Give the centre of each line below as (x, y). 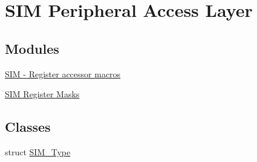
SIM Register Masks (42, 94)
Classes (28, 127)
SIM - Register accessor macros (63, 73)
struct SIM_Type (38, 151)
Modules (32, 48)
